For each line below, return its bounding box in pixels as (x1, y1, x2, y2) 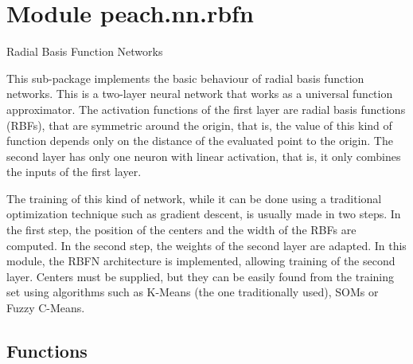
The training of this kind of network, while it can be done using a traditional (6, 190, 382, 206)
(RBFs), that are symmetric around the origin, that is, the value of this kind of (6, 116, 392, 133)
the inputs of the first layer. (6, 163, 142, 180)
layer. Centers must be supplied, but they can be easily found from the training (6, 268, 394, 284)
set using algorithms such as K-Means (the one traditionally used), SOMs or (6, 284, 379, 300)
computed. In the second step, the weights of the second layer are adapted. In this (6, 237, 407, 253)
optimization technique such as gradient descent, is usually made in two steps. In (6, 205, 401, 222)
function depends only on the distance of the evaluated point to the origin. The (6, 132, 393, 149)
